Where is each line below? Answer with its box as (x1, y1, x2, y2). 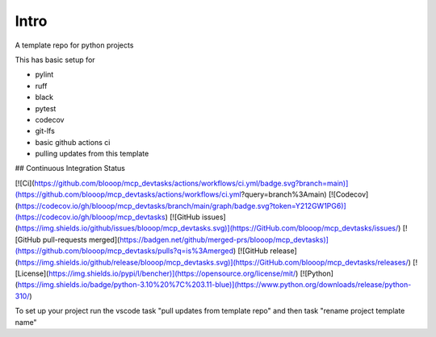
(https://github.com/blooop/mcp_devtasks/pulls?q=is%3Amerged (15, 246, 234, 256)
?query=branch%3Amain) (241, 189, 327, 199)
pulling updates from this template (35, 149, 149, 159)
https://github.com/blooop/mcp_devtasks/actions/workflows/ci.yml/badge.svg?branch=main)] (34, 178, 349, 188)
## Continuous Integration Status (15, 164, 125, 173)
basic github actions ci (35, 137, 111, 147)
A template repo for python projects (15, 40, 134, 50)
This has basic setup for (15, 55, 96, 64)
